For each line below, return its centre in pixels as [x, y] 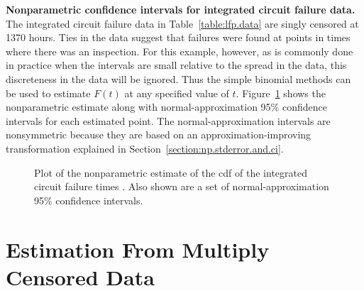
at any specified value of [177, 93]
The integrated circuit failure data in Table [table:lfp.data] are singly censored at [182, 23]
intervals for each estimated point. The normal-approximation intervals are [168, 120]
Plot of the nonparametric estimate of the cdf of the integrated [171, 172]
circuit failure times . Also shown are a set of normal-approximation [182, 186]
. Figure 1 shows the [281, 93]
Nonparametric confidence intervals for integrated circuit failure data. [181, 9]
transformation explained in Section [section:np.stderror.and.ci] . [145, 148]
